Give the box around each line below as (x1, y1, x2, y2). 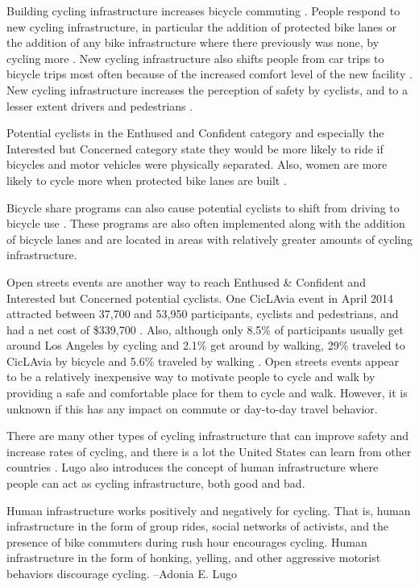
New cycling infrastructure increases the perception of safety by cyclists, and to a (6, 81, 409, 98)
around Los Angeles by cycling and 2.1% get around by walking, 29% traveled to (6, 337, 405, 354)
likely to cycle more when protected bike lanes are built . (6, 171, 287, 188)
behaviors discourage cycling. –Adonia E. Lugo (6, 565, 238, 581)
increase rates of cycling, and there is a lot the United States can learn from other (6, 442, 412, 459)
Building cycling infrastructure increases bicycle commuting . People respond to (6, 2, 400, 19)
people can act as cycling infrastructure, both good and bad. (6, 475, 305, 492)
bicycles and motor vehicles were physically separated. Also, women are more (6, 156, 388, 173)
